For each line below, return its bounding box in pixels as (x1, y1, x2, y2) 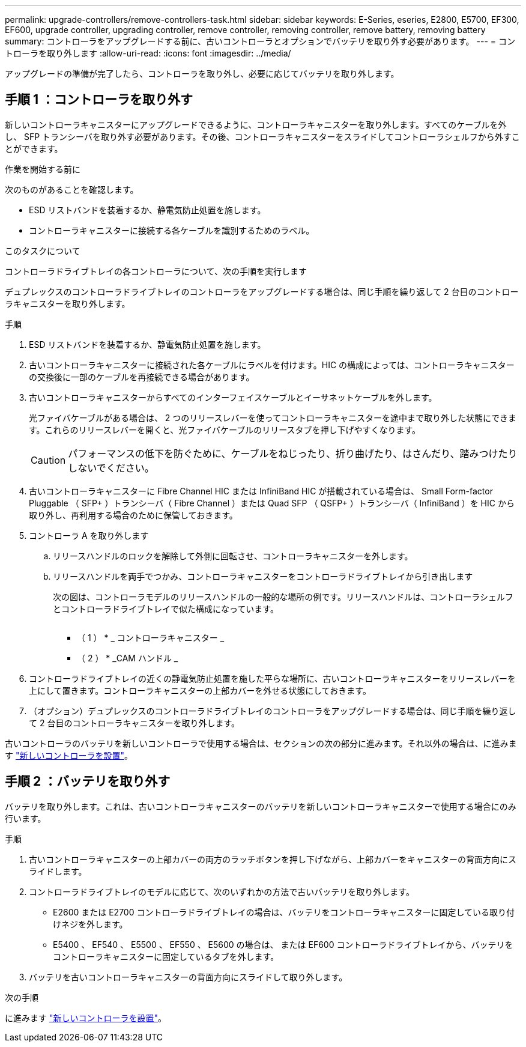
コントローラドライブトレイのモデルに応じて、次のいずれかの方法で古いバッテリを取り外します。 (29, 886, 414, 897)
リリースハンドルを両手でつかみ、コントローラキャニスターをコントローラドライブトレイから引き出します (53, 571, 473, 581)
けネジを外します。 (53, 918, 128, 929)
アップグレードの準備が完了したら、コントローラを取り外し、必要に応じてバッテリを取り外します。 (5, 68, 399, 79)
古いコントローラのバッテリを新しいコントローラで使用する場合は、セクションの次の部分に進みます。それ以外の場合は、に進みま (5, 738, 517, 748)
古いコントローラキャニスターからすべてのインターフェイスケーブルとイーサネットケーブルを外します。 (29, 392, 437, 402)
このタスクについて (5, 245, 80, 256)
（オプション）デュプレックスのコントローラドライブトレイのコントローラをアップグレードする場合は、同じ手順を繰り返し (29, 705, 516, 716)
